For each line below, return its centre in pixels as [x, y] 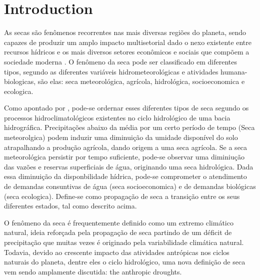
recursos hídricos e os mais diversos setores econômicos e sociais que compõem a [127, 52]
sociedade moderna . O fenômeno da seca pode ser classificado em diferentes [121, 61]
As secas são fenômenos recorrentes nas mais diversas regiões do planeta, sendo [125, 32]
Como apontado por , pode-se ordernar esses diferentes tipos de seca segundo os [126, 108]
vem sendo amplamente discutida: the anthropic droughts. [93, 271]
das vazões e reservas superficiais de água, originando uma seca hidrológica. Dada [129, 166]
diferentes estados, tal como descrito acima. [70, 206]
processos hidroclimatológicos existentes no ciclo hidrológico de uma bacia [117, 117]
